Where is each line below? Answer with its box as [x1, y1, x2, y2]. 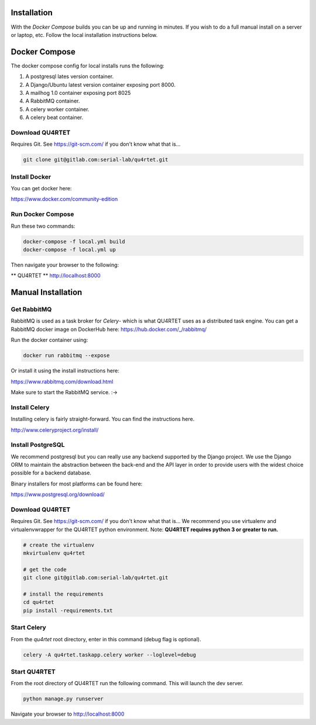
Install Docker [11, 173, 51, 181]
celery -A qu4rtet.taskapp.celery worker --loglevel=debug [23, 651, 196, 658]
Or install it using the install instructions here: [11, 367, 120, 374]
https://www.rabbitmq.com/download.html [11, 378, 114, 385]
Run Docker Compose [11, 210, 74, 218]
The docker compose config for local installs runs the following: [11, 62, 165, 69]
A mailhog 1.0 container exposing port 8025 [25, 89, 131, 96]
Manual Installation [11, 288, 83, 297]
